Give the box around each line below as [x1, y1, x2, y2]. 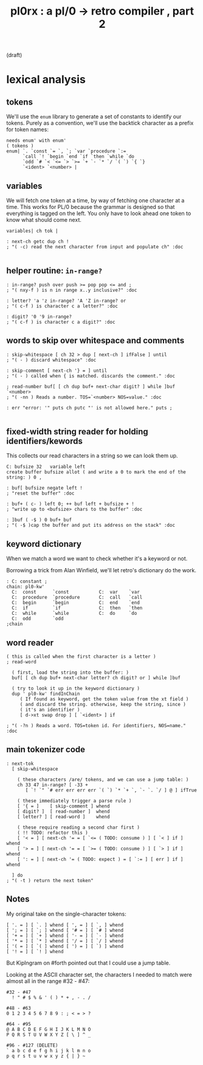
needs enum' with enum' [6, 138, 67, 144]
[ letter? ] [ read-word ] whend [17, 813, 111, 820]
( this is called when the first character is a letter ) [6, 654, 156, 660]
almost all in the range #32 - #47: [6, 977, 90, 985]
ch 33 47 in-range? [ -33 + [17, 782, 88, 788]
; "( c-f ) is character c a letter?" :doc [6, 303, 119, 309]
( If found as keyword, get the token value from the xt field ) [19, 696, 189, 702]
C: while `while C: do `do [12, 611, 137, 617]
